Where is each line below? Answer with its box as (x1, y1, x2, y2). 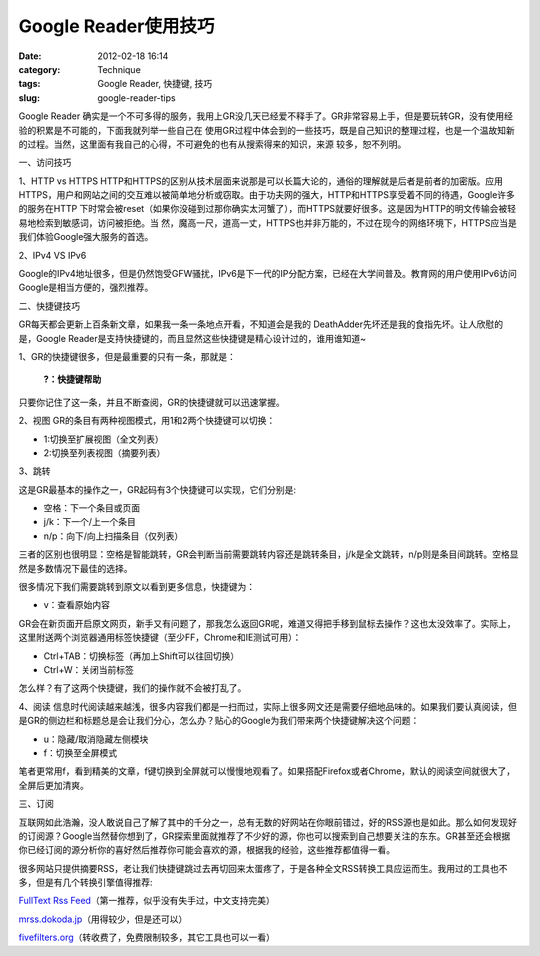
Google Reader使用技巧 (18, 15, 215, 37)
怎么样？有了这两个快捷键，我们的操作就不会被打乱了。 (18, 682, 247, 694)
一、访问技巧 (18, 156, 72, 169)
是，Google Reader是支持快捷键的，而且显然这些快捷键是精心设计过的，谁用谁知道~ (18, 332, 367, 344)
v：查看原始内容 (43, 599, 110, 611)
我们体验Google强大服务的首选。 (18, 231, 154, 243)
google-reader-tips (97, 91, 176, 104)
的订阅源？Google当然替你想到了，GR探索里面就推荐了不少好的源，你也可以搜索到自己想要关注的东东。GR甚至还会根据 (18, 830, 511, 842)
